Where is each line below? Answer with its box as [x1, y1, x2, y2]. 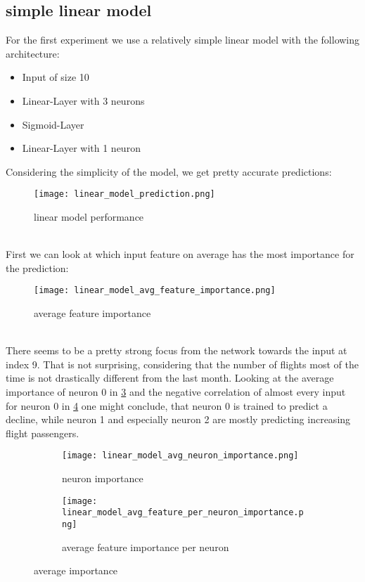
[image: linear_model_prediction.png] [34, 189, 215, 200]
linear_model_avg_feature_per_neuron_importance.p [62, 507, 304, 518]
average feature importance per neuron [62, 539, 229, 554]
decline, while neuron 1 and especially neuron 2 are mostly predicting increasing [6, 412, 351, 427]
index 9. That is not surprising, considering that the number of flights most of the [6, 356, 359, 371]
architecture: [6, 46, 60, 60]
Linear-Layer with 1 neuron [22, 141, 141, 155]
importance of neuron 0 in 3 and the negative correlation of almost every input [6, 384, 346, 399]
